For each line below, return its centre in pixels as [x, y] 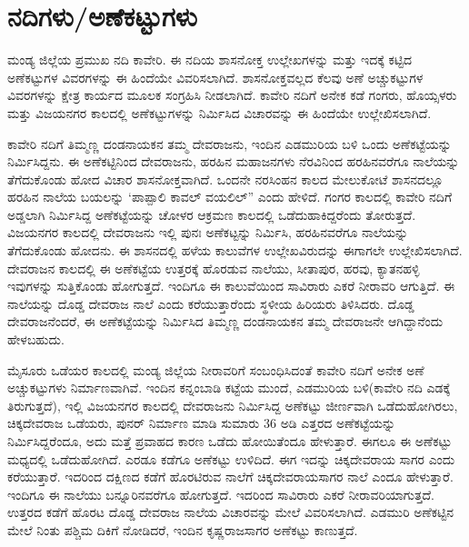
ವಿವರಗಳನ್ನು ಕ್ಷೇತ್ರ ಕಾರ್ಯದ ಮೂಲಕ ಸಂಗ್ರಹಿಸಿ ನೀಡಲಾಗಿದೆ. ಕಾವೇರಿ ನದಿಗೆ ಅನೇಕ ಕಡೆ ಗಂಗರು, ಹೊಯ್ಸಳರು [232, 95]
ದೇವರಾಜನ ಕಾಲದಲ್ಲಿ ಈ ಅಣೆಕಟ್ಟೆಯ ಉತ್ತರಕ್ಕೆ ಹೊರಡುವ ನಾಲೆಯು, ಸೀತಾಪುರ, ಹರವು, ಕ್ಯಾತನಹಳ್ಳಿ [214, 268]
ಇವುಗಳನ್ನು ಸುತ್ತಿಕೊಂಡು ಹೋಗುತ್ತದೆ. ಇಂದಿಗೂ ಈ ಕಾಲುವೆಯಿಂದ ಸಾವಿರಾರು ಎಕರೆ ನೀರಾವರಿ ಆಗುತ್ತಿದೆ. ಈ [231, 286]
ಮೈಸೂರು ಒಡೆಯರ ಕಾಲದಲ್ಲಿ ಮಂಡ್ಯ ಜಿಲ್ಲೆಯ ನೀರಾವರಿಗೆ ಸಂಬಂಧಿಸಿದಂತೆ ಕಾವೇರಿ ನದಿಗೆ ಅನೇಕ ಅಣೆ [216, 369]
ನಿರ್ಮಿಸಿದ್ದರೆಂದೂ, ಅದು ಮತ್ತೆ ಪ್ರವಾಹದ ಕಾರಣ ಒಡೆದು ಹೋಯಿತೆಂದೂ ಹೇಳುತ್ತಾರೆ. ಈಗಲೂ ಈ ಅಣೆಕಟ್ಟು [230, 441]
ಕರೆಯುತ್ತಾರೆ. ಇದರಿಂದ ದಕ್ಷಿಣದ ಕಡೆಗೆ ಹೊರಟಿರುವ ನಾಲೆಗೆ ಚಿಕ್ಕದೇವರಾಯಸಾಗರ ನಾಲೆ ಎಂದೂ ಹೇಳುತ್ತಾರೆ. [230, 477]
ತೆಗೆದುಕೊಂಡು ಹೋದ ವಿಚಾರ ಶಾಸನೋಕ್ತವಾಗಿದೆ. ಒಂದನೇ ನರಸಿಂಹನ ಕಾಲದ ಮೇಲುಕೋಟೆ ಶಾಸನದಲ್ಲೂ [225, 179]
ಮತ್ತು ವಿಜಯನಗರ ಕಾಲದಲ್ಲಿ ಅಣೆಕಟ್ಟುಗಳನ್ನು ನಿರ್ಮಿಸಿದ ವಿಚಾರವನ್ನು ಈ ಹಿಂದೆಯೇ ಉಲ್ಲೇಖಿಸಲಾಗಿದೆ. [220, 112]
